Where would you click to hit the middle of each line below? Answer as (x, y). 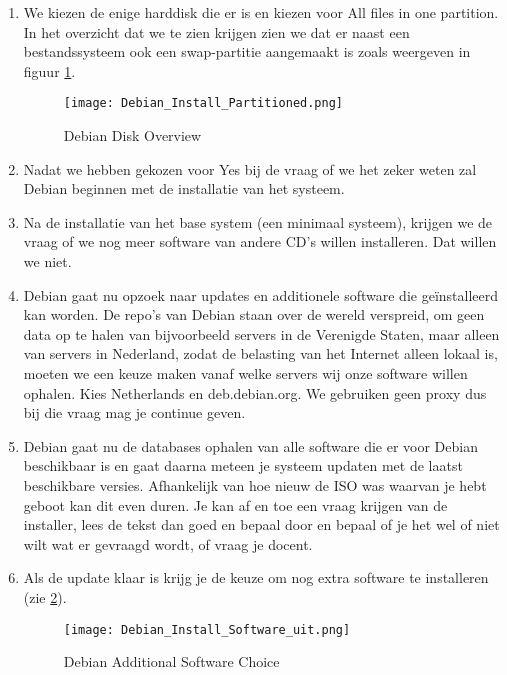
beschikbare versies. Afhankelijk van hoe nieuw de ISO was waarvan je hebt (255, 484)
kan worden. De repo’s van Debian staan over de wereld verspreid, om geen (254, 314)
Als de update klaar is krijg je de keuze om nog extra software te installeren (256, 577)
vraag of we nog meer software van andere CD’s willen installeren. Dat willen (260, 241)
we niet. (47, 261)
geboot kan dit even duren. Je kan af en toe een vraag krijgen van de (235, 504)
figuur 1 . (49, 70)
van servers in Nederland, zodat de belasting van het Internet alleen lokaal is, (260, 353)
